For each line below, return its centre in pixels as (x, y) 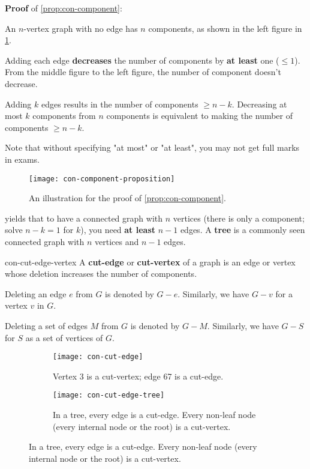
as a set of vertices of (64, 337)
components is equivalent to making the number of (200, 116)
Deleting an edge (36, 293)
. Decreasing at (259, 104)
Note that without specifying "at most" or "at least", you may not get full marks (152, 147)
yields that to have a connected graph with (84, 218)
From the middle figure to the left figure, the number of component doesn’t (143, 72)
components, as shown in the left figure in (225, 28)
